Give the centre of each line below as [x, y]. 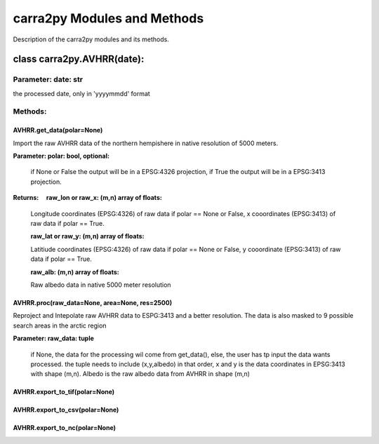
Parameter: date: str [48, 79]
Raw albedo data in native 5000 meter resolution [101, 285]
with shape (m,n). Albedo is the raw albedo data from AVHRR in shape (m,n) [140, 374]
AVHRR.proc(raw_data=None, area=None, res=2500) [92, 302]
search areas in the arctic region [60, 325]
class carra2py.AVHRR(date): [79, 59]
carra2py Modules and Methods [108, 18]
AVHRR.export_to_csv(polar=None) [66, 410]
